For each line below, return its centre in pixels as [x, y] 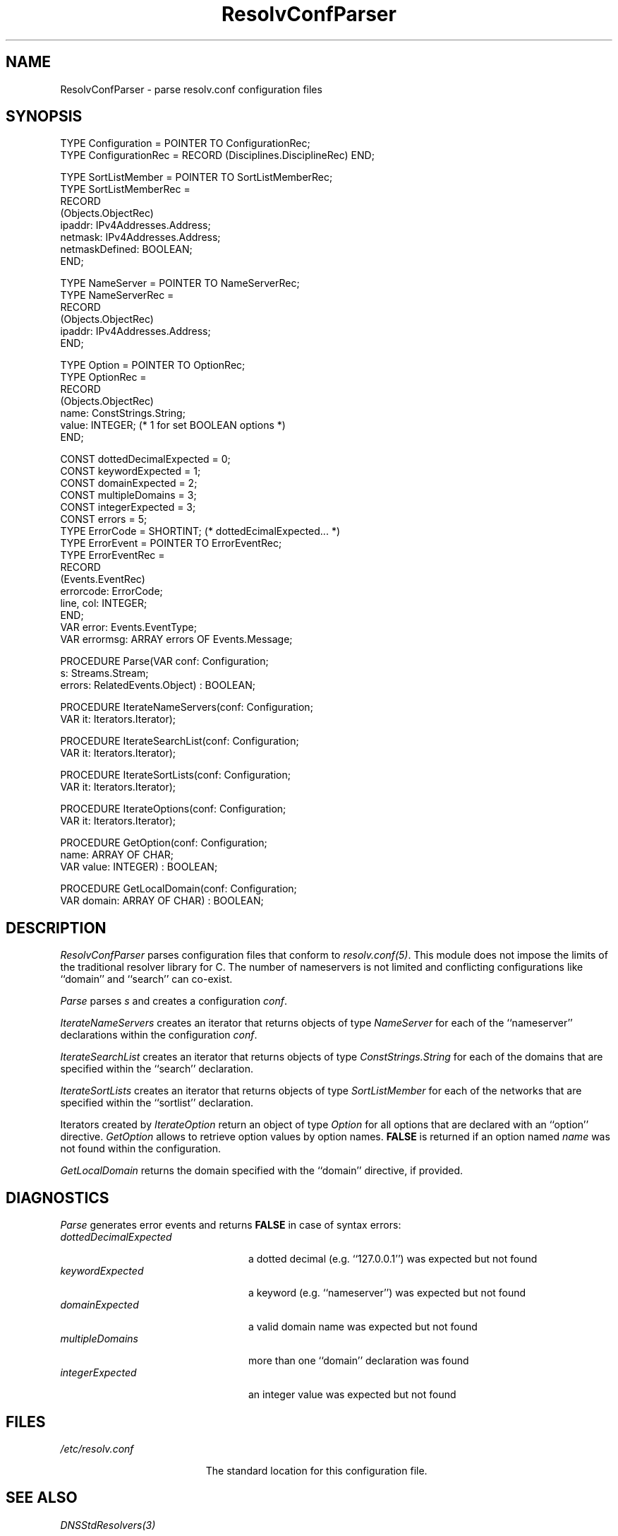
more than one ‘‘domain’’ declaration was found [359, 1361]
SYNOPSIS [44, 117]
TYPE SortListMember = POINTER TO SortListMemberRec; [196, 177]
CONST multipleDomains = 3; [128, 495]
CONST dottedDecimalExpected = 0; [145, 459]
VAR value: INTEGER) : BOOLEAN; [139, 867]
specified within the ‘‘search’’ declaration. [157, 1069]
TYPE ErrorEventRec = [113, 555]
